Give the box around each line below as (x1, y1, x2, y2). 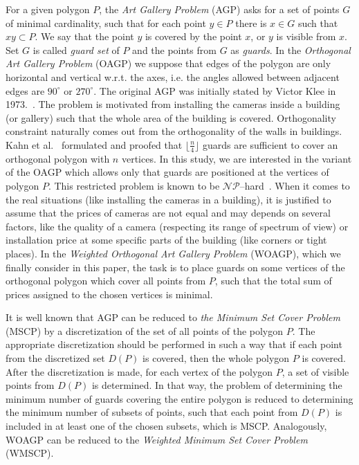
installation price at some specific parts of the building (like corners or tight (6, 232, 327, 247)
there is (235, 15, 267, 30)
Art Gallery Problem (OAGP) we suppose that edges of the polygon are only (6, 56, 331, 71)
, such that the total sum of (214, 273, 332, 288)
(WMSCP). (6, 446, 54, 460)
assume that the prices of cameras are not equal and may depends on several (6, 206, 331, 220)
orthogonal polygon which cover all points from (6, 273, 206, 288)
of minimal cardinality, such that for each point (6, 15, 206, 30)
